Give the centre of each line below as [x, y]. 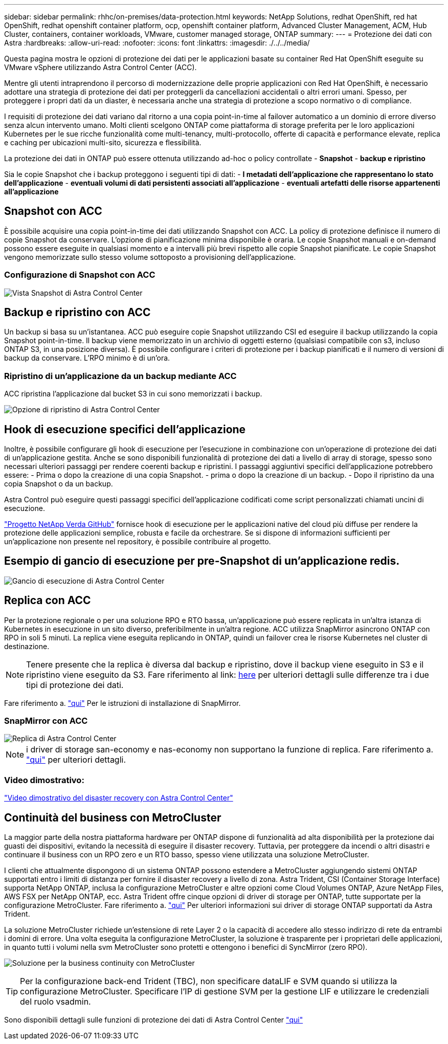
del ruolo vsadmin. [55, 1002]
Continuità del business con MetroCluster [113, 817]
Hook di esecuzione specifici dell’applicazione [125, 429]
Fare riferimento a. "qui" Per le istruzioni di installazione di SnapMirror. [122, 703]
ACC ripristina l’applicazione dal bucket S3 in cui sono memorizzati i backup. [133, 394]
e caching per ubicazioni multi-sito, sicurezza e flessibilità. [103, 142]
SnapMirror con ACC [46, 721]
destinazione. [27, 646]
